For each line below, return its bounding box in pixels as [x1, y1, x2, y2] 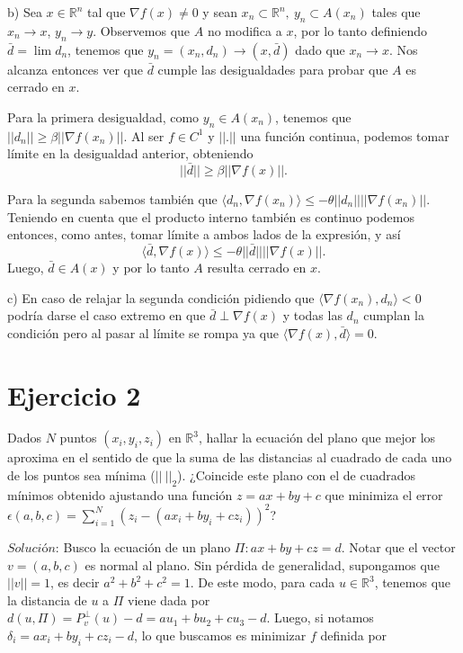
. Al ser [123, 126, 165, 145]
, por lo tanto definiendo [293, 21, 428, 40]
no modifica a [207, 21, 282, 40]
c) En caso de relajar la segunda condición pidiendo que [7, 288, 315, 307]
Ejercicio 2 [7, 376, 141, 413]
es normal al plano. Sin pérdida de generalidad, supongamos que [85, 555, 440, 574]
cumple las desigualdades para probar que [157, 59, 388, 78]
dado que [295, 40, 345, 58]
